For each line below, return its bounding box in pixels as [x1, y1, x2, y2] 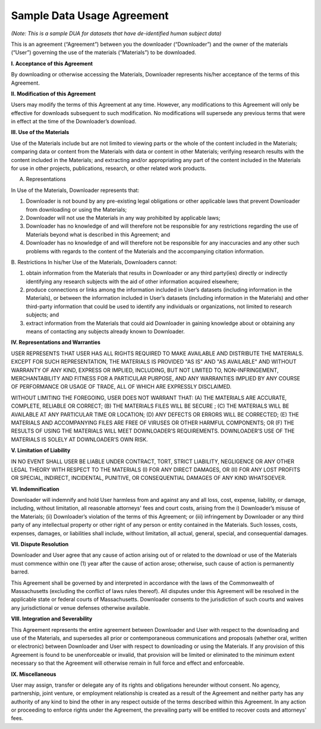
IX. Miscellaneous [11, 671, 56, 678]
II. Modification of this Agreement [11, 90, 96, 97]
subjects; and [26, 311, 59, 318]
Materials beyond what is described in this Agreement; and [26, 231, 171, 238]
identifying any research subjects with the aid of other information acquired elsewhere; [26, 278, 239, 285]
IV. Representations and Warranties [11, 339, 101, 346]
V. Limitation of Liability [11, 447, 71, 454]
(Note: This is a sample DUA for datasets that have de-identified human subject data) [11, 30, 222, 37]
